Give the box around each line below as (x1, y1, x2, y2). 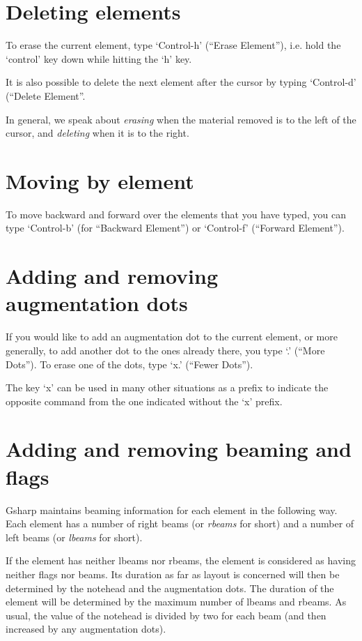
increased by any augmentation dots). (6, 621, 166, 636)
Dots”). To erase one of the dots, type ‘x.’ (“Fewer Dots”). (6, 356, 253, 371)
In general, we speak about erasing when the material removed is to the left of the (6, 112, 356, 126)
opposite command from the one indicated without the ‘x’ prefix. (6, 393, 283, 408)
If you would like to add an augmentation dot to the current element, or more (6, 329, 338, 344)
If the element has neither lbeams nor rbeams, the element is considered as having (6, 553, 356, 568)
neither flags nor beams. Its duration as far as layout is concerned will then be (6, 566, 340, 581)
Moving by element (6, 166, 194, 195)
